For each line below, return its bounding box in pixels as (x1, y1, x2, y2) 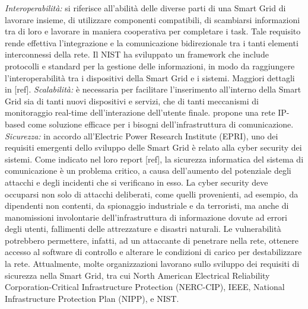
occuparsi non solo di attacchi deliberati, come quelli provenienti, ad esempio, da (5, 187, 299, 200)
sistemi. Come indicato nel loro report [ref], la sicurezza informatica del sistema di (5, 152, 304, 165)
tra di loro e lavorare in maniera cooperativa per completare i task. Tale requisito (5, 25, 301, 37)
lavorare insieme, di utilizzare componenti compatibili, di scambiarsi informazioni (5, 13, 300, 26)
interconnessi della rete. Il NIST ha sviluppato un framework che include (5, 48, 269, 60)
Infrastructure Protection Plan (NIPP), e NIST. (5, 292, 179, 304)
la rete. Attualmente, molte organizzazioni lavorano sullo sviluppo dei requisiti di (5, 257, 300, 270)
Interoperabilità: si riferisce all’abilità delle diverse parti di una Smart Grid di (5, 2, 286, 14)
